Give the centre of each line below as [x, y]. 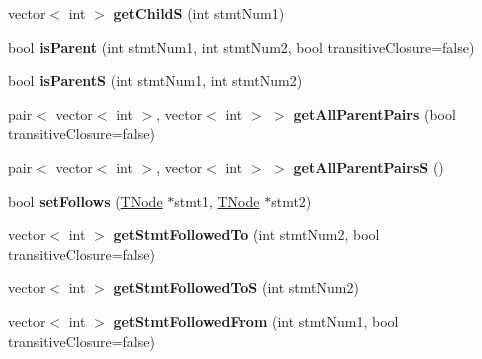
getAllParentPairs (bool [374, 113]
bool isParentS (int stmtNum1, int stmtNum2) [155, 80]
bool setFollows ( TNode [85, 200]
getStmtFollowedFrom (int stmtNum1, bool [256, 320]
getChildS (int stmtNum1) [199, 13]
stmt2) [291, 200]
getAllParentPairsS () [368, 166]
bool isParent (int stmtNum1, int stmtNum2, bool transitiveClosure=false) [241, 46]
